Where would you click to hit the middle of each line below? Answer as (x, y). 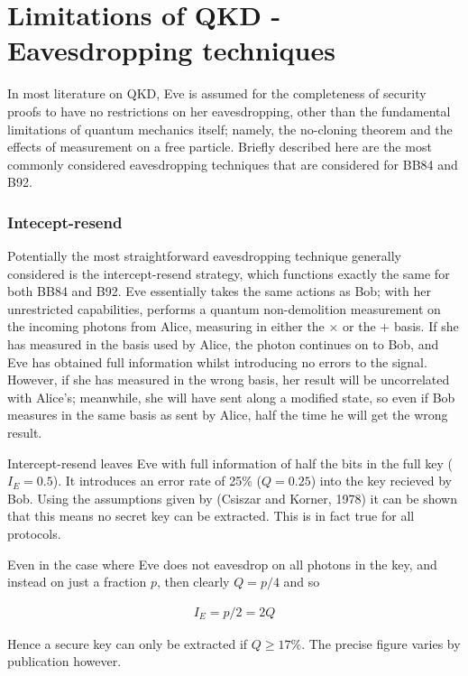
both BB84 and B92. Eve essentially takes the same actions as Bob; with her (220, 291)
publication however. (64, 661)
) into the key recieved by (381, 481)
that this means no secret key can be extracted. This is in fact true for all (211, 516)
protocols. (34, 533)
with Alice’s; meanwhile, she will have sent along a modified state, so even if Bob (231, 397)
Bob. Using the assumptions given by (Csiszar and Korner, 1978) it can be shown (232, 498)
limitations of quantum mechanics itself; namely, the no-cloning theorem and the (230, 129)
